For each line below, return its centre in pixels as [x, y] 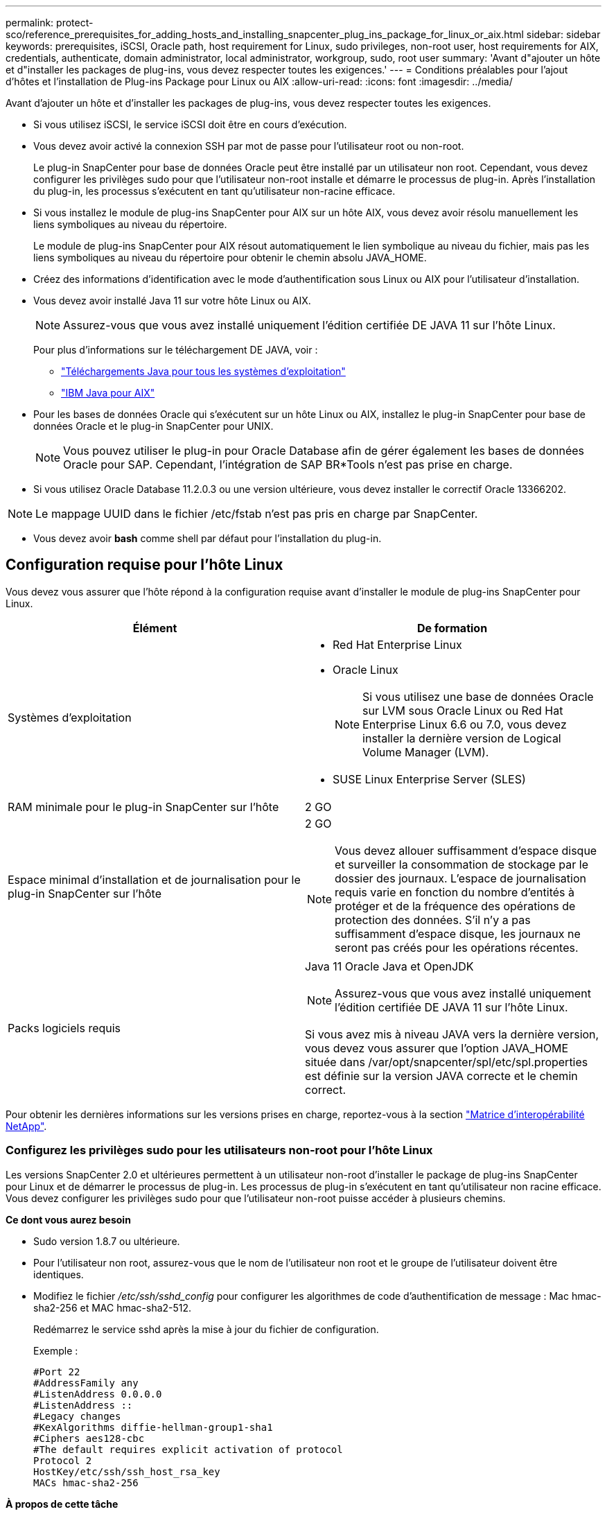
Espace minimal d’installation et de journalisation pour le [154, 879]
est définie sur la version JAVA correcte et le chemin [441, 1076]
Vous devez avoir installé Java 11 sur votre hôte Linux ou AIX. [172, 301]
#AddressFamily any [86, 1383]
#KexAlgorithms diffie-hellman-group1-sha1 [153, 1427]
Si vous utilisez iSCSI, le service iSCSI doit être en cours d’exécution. [190, 124]
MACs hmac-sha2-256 [86, 1482]
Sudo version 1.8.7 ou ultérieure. [107, 1241]
